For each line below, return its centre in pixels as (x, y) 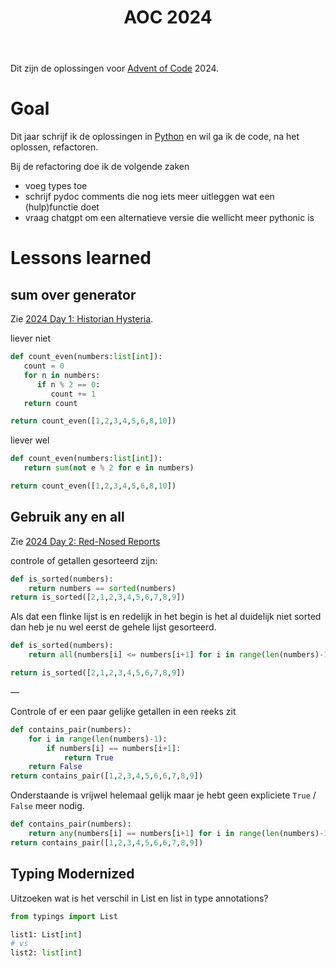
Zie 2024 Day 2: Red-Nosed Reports (85, 541)
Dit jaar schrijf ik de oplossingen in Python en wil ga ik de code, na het (155, 137)
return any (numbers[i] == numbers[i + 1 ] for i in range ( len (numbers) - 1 (178, 834)
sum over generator (73, 294)
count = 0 (44, 366)
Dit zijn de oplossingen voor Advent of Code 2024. (115, 68)
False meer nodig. (47, 806)
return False (55, 767)
